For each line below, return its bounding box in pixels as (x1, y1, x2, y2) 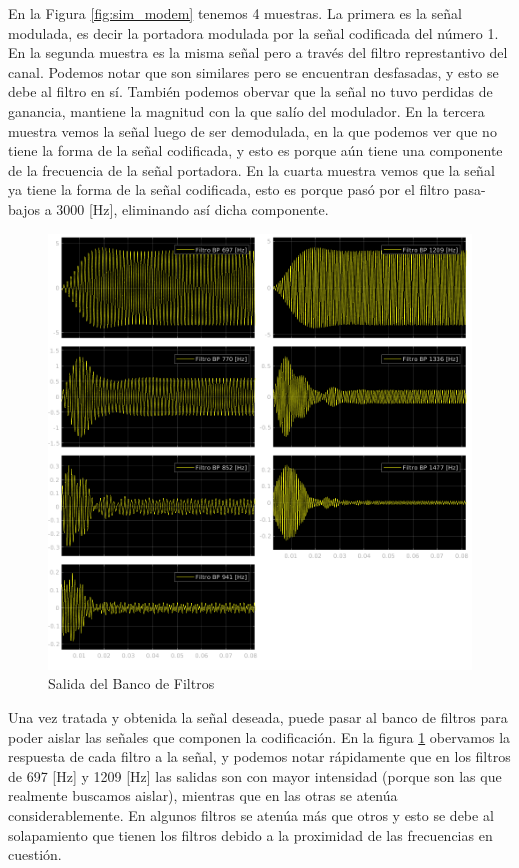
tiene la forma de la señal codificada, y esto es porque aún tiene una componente (8, 140, 503, 161)
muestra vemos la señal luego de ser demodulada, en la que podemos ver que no (8, 120, 497, 141)
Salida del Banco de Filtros (48, 673, 215, 694)
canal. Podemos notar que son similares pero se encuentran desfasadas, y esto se (8, 61, 499, 82)
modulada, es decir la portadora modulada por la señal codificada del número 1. (8, 22, 499, 43)
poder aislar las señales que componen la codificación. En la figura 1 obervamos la (8, 726, 511, 747)
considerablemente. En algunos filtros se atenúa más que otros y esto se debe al (8, 805, 494, 826)
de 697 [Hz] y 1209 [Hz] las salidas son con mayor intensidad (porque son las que (8, 765, 502, 786)
